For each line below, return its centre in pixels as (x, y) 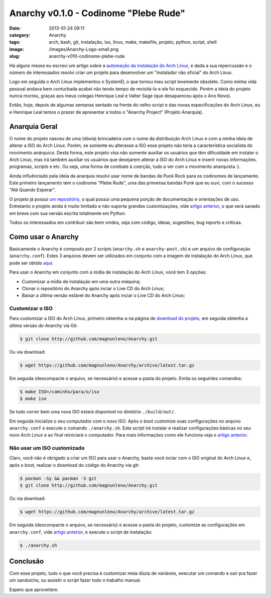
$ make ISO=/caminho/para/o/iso (60, 392)
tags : (15, 42)
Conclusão (27, 561)
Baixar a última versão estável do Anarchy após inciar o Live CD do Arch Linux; (103, 295)
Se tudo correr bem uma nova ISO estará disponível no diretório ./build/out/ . (92, 412)
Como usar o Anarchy (44, 237)
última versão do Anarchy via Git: (43, 325)
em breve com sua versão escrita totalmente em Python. (68, 213)
